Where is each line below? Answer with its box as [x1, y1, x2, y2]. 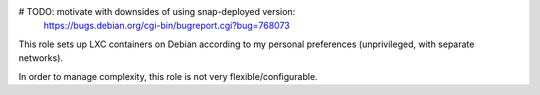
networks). [18, 52, 64, 64]
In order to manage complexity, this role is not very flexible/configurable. [18, 70, 319, 82]
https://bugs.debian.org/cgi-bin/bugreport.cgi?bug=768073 [43, 20, 290, 32]
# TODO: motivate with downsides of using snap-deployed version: [18, 6, 296, 17]
